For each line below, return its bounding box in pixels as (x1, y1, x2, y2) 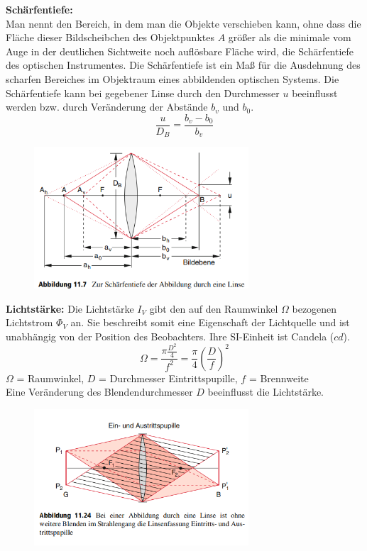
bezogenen (292, 301, 337, 316)
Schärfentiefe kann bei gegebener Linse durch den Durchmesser (6, 85, 280, 100)
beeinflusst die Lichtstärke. (207, 384, 324, 399)
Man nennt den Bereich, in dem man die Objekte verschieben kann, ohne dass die (6, 16, 361, 30)
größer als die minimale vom (228, 30, 351, 45)
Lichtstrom (6, 315, 53, 330)
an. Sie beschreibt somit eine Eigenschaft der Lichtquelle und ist (70, 315, 350, 330)
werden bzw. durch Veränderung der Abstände (6, 99, 208, 114)
